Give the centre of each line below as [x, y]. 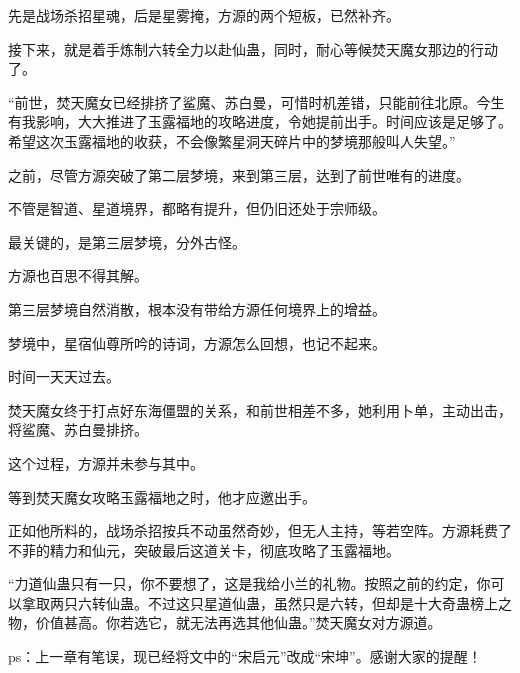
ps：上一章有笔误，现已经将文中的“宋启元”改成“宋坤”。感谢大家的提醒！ [245, 656]
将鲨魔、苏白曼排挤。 [78, 429]
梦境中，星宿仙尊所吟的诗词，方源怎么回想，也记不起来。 [197, 342]
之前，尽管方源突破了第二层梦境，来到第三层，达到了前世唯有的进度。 [239, 174]
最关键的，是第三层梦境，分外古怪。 [127, 241]
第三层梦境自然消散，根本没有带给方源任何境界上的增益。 [197, 308]
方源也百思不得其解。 [78, 275]
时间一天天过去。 [64, 376]
